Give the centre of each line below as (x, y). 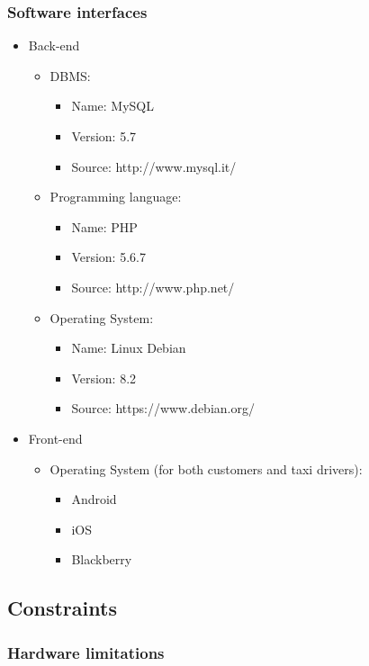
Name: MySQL (112, 106)
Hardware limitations (86, 652)
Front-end (55, 438)
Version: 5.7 (104, 136)
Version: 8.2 (104, 378)
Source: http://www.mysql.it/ (154, 166)
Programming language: (116, 197)
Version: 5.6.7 (108, 257)
